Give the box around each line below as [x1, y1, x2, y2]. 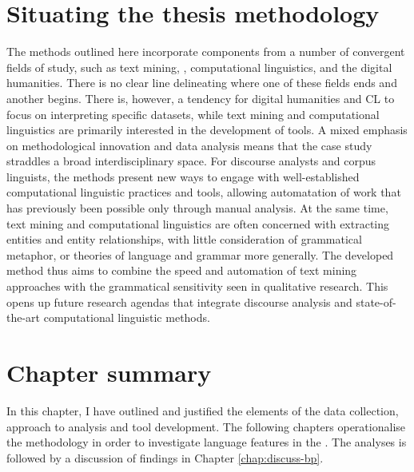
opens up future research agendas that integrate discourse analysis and [6, 293, 352, 310]
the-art [6, 309, 41, 326]
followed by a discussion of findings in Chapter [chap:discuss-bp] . [6, 449, 324, 466]
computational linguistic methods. [43, 309, 210, 326]
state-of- [356, 293, 396, 310]
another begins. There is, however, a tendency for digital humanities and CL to [6, 89, 395, 106]
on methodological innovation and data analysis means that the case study [6, 137, 372, 153]
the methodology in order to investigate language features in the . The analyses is [6, 434, 407, 450]
